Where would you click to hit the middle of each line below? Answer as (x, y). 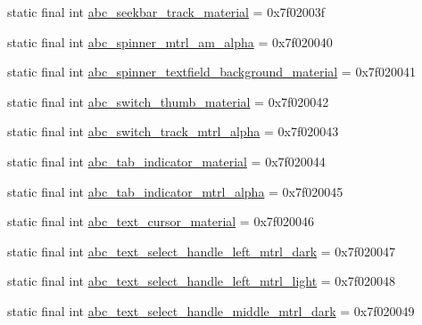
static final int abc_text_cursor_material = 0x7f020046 (161, 221)
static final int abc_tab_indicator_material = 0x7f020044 (166, 161)
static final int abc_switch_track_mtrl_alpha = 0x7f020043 (173, 131)
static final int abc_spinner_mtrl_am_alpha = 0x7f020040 (170, 41)
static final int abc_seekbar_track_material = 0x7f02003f (166, 12)
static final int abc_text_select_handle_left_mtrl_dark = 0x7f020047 (202, 251)
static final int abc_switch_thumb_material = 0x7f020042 (168, 101)
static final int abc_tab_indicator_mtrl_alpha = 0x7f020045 (175, 191)
